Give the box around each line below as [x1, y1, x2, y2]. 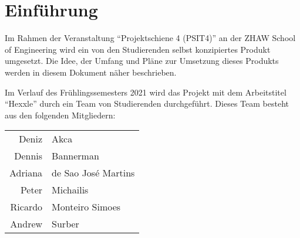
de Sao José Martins [52, 166, 135, 180]
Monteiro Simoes [52, 200, 121, 214]
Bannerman [52, 149, 99, 163]
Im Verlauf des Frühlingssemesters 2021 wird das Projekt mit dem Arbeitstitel [5, 86, 286, 98]
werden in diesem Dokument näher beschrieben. [5, 66, 177, 78]
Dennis [14, 149, 43, 163]
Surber [52, 217, 79, 231]
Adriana [9, 166, 43, 180]
